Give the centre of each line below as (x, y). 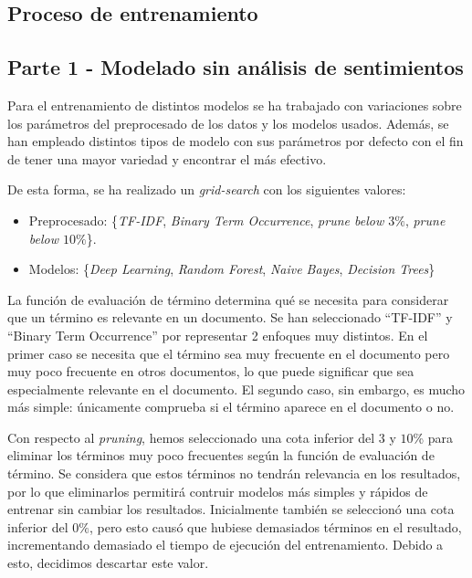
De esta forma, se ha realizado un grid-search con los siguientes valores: (207, 189)
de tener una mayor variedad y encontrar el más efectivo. (167, 158)
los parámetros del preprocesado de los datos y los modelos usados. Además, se (228, 123)
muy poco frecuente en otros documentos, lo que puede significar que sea (211, 371)
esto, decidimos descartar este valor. (108, 563)
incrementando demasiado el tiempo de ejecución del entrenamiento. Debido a (226, 545)
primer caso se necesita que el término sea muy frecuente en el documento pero (229, 353)
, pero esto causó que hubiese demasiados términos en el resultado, (275, 526)
